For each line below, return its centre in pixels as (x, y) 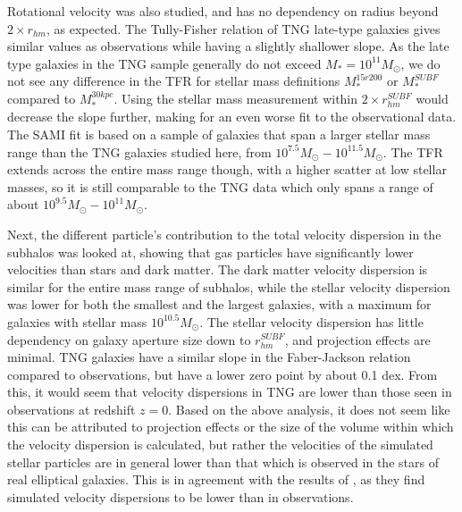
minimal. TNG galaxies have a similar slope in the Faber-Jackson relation (209, 357)
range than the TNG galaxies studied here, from (139, 151)
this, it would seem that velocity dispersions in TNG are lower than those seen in (230, 392)
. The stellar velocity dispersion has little (311, 321)
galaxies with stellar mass (77, 321)
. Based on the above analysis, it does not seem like (309, 409)
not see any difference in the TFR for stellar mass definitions (174, 81)
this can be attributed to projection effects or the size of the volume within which (231, 427)
